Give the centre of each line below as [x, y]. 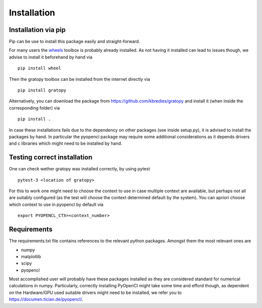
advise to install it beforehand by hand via [51, 57]
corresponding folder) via [34, 108]
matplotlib [31, 256]
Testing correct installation [51, 157]
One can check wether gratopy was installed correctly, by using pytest [80, 169]
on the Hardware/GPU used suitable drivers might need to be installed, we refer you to [95, 293]
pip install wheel [40, 68]
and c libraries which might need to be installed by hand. [65, 143]
